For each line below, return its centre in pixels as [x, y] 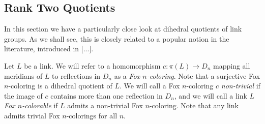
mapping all [232, 65]
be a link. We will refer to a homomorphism [92, 65]
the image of [23, 95]
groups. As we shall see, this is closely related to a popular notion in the [117, 38]
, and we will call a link [211, 95]
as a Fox [127, 75]
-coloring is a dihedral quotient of [60, 86]
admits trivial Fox [32, 115]
